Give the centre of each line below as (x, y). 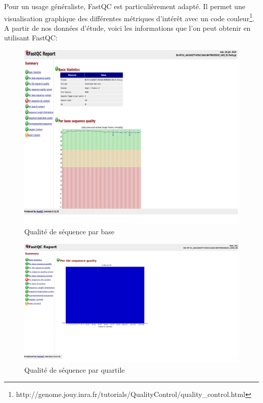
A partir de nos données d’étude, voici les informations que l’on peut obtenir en (127, 28)
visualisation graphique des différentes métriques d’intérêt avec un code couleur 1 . (129, 17)
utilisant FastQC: (31, 38)
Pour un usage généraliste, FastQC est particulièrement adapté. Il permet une (125, 6)
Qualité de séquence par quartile (75, 369)
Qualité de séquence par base (69, 232)
